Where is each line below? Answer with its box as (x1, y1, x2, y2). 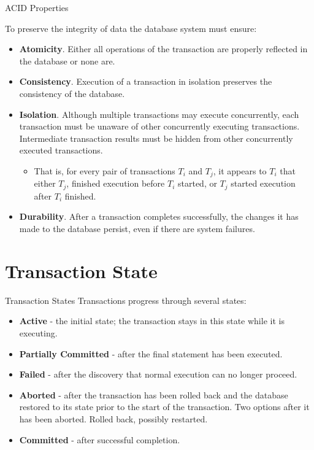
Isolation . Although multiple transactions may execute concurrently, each (19, 107, 299, 120)
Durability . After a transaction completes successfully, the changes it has (19, 210, 299, 223)
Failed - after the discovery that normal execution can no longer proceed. (19, 368, 297, 381)
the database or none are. (19, 54, 115, 67)
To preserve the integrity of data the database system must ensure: (5, 21, 257, 34)
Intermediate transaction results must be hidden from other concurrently (19, 131, 293, 144)
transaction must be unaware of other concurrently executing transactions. (19, 120, 300, 133)
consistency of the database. (19, 87, 125, 99)
